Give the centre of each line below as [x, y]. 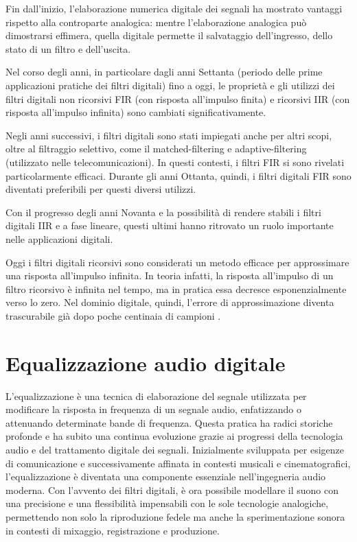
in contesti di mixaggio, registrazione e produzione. [113, 530]
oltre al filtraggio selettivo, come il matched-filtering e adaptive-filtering [156, 149]
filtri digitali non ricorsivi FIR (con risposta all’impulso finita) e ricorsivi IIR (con [178, 98]
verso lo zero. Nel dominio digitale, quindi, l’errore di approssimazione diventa [170, 302]
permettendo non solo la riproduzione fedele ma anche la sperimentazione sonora [175, 516]
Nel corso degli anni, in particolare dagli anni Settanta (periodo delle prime [164, 72]
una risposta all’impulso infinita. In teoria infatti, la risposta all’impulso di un [170, 275]
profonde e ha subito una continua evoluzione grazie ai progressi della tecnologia [174, 436]
